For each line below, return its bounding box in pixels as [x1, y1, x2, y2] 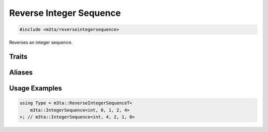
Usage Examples [9, 84, 62, 92]
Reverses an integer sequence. [9, 40, 73, 46]
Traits [9, 52, 28, 61]
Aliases [9, 68, 33, 76]
